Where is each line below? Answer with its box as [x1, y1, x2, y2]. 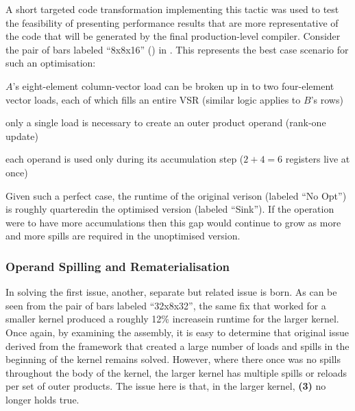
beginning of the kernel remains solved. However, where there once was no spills [5, 352, 341, 366]
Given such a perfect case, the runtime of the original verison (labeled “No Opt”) [5, 188, 347, 202]
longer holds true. [5, 392, 79, 406]
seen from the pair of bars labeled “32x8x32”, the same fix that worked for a [5, 298, 326, 312]
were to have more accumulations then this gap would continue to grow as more [5, 215, 341, 229]
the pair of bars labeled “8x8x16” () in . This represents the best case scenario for [5, 42, 349, 56]
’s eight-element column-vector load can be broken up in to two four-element [12, 78, 334, 93]
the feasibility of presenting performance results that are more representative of [5, 15, 339, 30]
